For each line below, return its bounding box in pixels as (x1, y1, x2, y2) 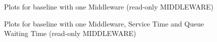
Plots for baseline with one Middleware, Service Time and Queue (4, 18, 204, 28)
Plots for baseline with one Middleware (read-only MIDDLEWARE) (4, 1, 214, 11)
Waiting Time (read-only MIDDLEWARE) (4, 28, 136, 38)
